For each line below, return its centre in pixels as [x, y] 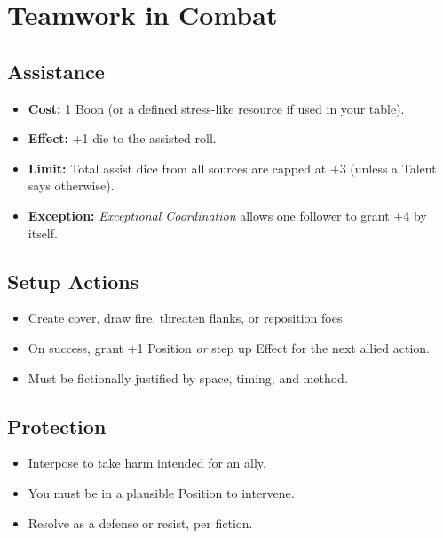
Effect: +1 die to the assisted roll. [122, 138]
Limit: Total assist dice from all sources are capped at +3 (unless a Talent [232, 168]
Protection [57, 426]
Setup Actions [73, 281]
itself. [43, 233]
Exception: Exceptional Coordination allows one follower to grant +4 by [227, 215]
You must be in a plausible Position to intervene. [161, 492]
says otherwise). [71, 185]
